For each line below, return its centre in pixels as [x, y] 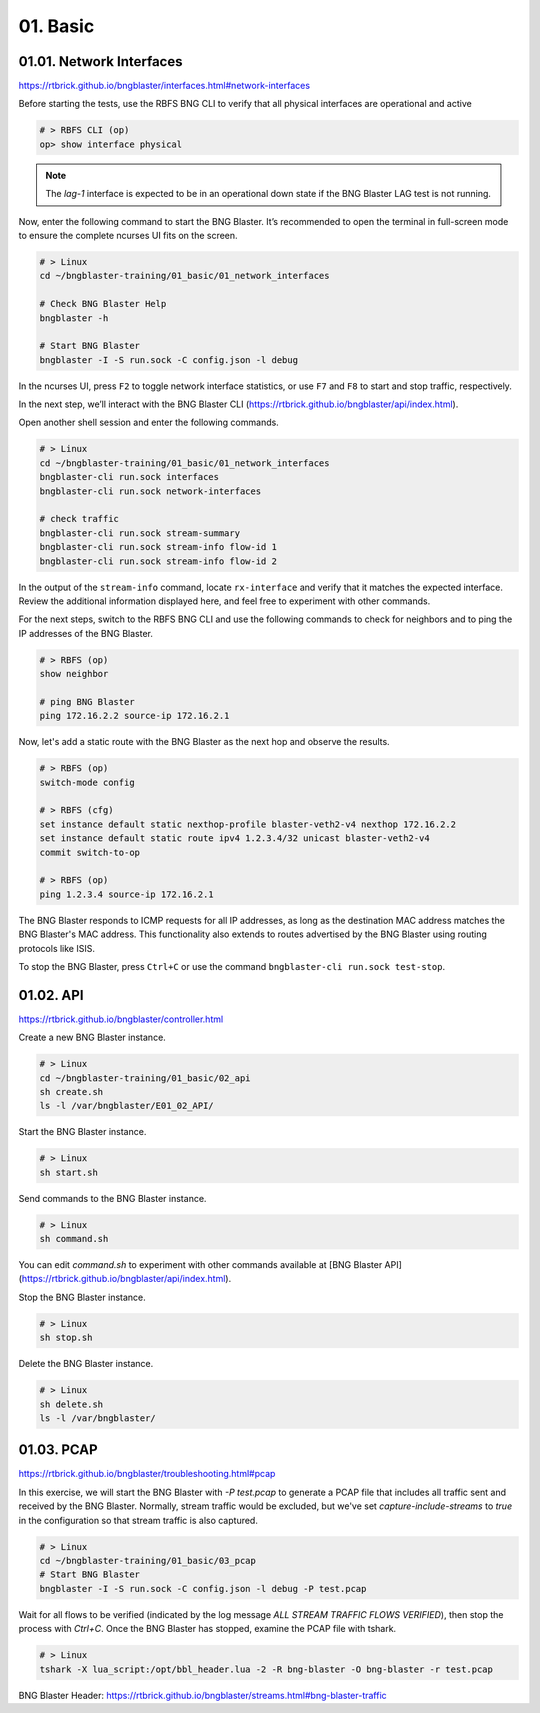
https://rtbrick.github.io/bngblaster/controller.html [121, 1019]
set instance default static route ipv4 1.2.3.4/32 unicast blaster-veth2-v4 [234, 838]
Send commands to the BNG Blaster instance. [112, 1198]
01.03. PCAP [58, 1450]
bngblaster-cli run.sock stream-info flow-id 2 [158, 561]
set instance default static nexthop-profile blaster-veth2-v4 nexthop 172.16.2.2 [248, 824]
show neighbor [74, 674]
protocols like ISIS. [56, 948]
